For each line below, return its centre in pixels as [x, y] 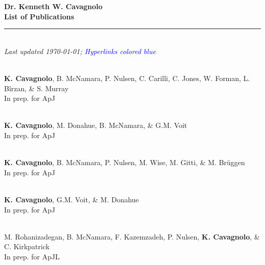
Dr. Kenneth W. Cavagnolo [54, 6]
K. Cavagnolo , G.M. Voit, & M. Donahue [72, 199]
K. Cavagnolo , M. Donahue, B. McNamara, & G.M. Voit [96, 125]
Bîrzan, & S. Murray [36, 88]
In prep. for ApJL [32, 256]
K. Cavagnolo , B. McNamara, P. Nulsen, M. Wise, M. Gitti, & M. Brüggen [125, 162]
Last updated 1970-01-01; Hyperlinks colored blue [80, 51]
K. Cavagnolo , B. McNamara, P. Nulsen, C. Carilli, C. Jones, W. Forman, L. [127, 78]
